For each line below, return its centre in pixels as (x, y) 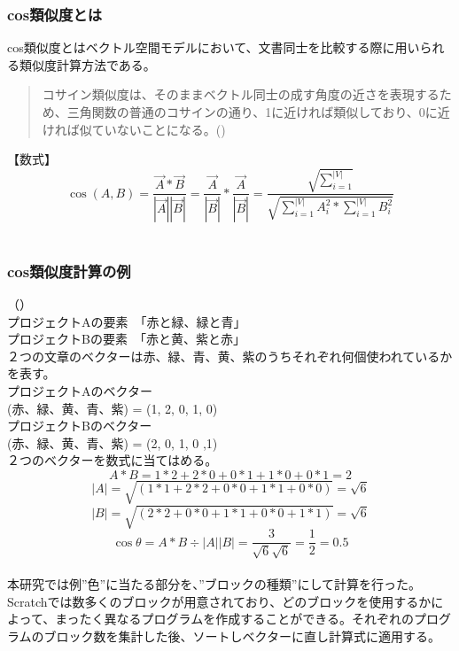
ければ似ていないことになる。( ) (134, 129)
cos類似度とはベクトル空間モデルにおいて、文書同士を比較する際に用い (214, 47)
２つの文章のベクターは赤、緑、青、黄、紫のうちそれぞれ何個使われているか (230, 356)
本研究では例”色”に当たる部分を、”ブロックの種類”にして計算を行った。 (214, 584)
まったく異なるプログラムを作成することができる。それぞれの (234, 619)
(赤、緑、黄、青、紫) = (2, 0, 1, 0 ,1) (113, 442)
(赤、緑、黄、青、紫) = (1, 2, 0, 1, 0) (113, 408)
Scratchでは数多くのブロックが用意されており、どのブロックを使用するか (219, 601)
